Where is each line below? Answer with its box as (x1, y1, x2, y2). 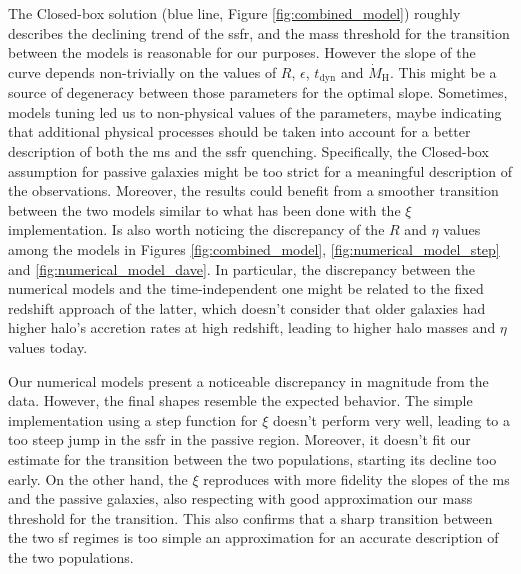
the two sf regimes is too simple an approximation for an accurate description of (8, 527, 499, 548)
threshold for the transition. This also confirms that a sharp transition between (8, 507, 493, 528)
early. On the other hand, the (8, 468, 188, 489)
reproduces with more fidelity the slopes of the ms (203, 468, 510, 489)
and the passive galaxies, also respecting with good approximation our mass (8, 488, 473, 509)
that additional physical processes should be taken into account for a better (8, 121, 471, 142)
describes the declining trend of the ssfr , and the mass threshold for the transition (8, 22, 510, 43)
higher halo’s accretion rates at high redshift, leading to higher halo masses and (8, 317, 496, 338)
